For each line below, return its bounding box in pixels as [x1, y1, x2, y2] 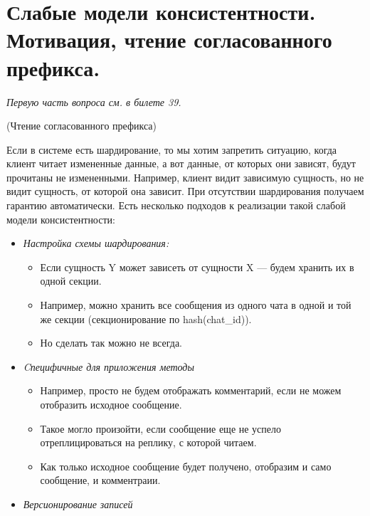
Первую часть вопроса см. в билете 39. [6, 94, 181, 109]
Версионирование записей [23, 496, 133, 511]
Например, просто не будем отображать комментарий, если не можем [40, 383, 342, 398]
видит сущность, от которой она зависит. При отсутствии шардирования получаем [6, 184, 364, 199]
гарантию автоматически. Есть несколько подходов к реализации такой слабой [6, 198, 346, 213]
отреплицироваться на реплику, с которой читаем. [40, 435, 257, 450]
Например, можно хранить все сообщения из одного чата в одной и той [40, 298, 351, 312]
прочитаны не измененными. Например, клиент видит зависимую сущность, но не [6, 169, 364, 184]
